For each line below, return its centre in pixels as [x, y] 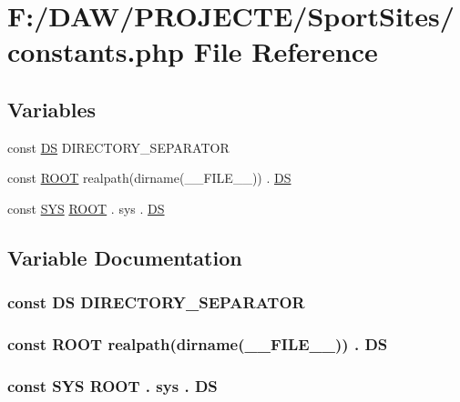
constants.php [96, 51]
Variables [52, 109]
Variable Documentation [125, 257]
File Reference [286, 51]
